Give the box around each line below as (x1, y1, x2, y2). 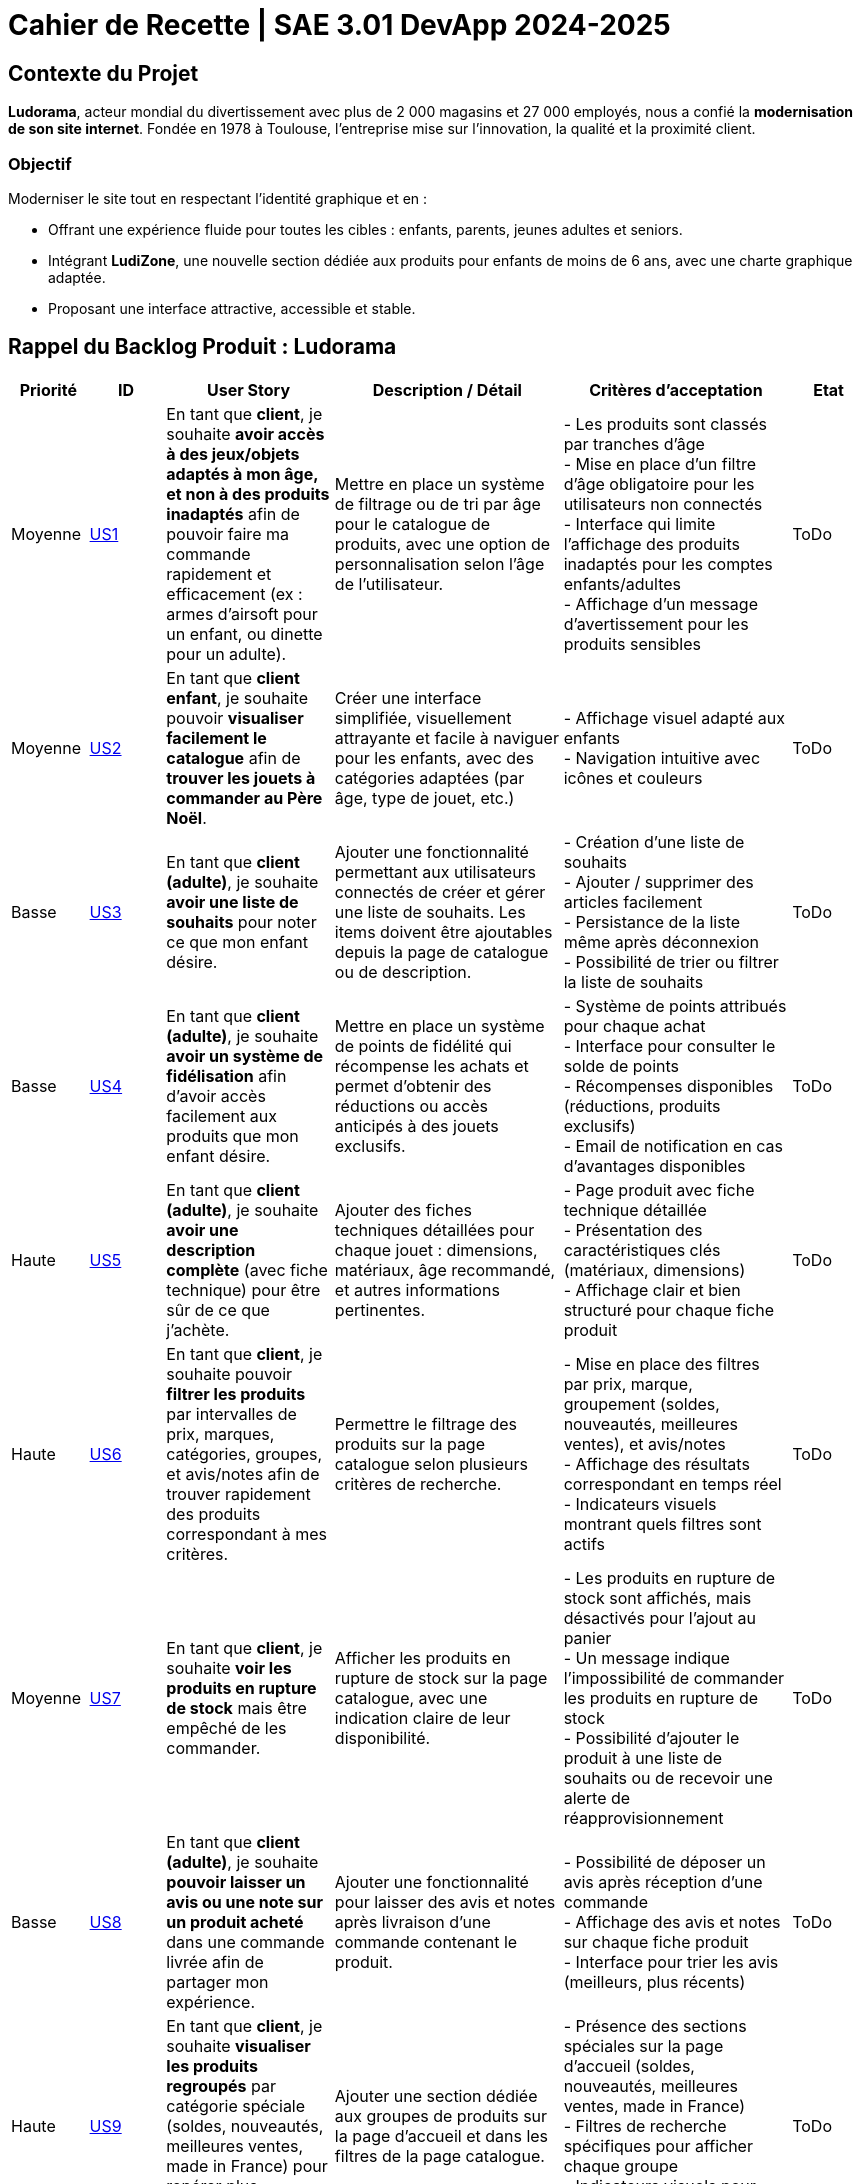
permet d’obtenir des (334, 1075, 492, 1096)
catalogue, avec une (334, 1687, 488, 1708)
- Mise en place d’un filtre (563, 453, 756, 474)
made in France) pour (166, 2155, 328, 2176)
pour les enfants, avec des (334, 747, 534, 768)
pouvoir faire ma (166, 523, 289, 544)
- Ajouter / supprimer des (563, 871, 754, 892)
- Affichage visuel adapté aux (563, 707, 785, 728)
